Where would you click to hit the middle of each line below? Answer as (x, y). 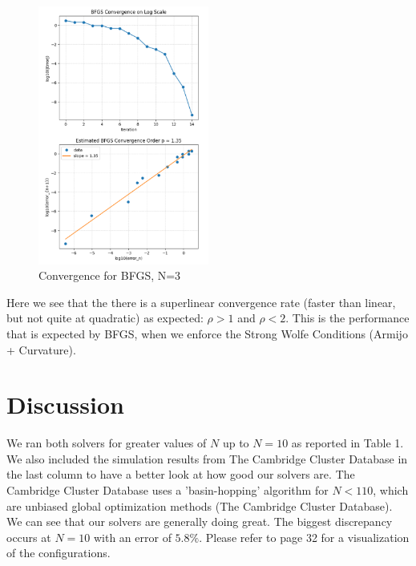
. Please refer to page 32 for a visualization (304, 537)
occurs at (29, 537)
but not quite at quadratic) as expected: (105, 318)
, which (391, 490)
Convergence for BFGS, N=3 (110, 275)
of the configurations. (59, 553)
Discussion (65, 404)
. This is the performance (347, 318)
